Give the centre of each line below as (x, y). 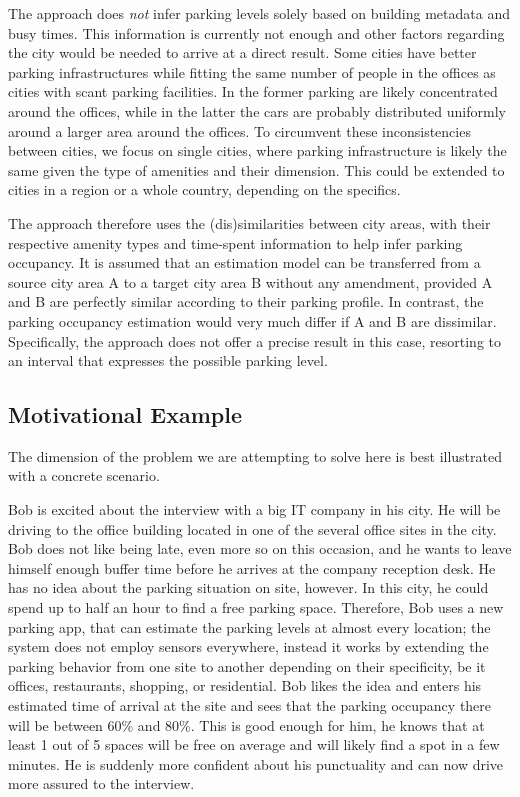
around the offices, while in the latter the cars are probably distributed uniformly (257, 110)
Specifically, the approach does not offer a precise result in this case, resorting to (255, 340)
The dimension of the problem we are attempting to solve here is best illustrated (255, 455)
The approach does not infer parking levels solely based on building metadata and (259, 13)
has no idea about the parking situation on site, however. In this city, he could (248, 587)
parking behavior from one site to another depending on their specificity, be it (247, 665)
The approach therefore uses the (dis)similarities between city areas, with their (249, 222)
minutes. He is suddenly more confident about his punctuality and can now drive (256, 763)
